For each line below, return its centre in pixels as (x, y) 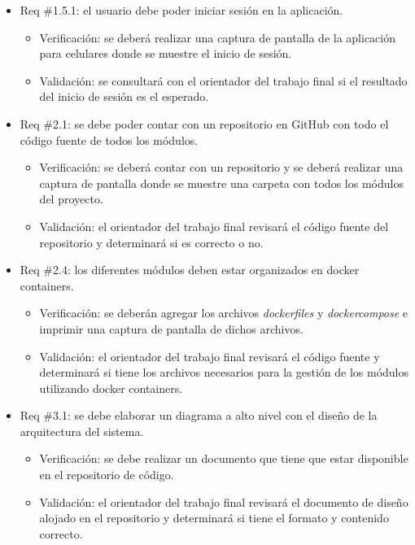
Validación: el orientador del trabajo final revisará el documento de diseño (224, 501)
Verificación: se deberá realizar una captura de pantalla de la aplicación (217, 37)
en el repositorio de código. (107, 475)
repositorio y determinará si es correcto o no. (151, 242)
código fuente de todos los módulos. (109, 140)
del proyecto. (71, 199)
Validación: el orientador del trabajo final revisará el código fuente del (214, 226)
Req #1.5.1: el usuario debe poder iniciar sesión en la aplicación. (181, 10)
